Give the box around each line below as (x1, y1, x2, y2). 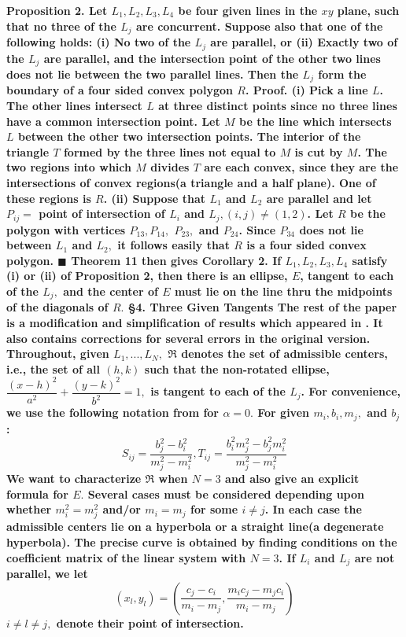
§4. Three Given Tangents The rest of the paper (127, 299, 397, 315)
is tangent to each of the (150, 383, 286, 400)
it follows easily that (117, 237, 230, 253)
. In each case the (264, 501, 362, 517)
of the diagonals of (6, 299, 109, 315)
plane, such (337, 2, 400, 18)
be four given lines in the (178, 2, 318, 18)
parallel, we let (6, 565, 88, 582)
